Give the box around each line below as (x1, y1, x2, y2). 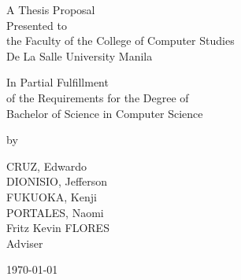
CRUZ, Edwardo (6, 157, 87, 174)
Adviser (6, 234, 43, 251)
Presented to (6, 17, 67, 33)
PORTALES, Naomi (6, 204, 104, 220)
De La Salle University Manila (6, 47, 153, 64)
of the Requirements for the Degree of (6, 89, 189, 105)
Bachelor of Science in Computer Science (6, 105, 203, 121)
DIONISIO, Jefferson (6, 173, 108, 190)
